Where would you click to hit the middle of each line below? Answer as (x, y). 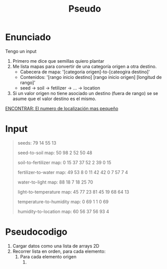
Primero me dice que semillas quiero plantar (58, 61)
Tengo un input (21, 51)
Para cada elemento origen (48, 256)
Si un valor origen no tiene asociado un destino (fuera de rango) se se (85, 93)
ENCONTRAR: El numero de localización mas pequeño (62, 108)
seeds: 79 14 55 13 (37, 143)
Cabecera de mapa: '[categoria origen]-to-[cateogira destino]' (85, 72)
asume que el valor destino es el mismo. (54, 99)
